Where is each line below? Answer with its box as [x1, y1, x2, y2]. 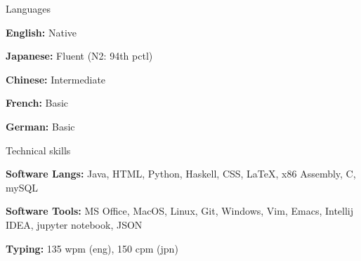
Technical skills [6, 142, 71, 157]
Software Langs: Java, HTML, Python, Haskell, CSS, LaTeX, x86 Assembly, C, [6, 166, 356, 181]
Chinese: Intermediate [6, 72, 106, 86]
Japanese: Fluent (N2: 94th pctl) [6, 48, 153, 63]
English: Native [6, 25, 77, 39]
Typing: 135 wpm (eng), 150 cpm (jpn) [6, 241, 178, 255]
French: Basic [6, 95, 69, 110]
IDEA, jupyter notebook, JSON [6, 217, 143, 232]
